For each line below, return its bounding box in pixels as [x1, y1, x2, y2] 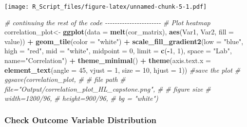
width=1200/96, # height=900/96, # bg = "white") [4, 93, 158, 103]
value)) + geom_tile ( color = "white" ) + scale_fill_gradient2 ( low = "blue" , [4, 36, 244, 46]
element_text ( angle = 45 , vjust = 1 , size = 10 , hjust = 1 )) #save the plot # [4, 64, 241, 75]
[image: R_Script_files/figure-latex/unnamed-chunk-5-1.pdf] [4, 3, 207, 10]
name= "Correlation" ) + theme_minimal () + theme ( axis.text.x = [4, 55, 211, 65]
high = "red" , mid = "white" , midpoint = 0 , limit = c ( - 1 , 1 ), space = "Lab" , [4, 46, 232, 56]
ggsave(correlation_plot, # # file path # [4, 74, 126, 84]
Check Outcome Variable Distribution [4, 113, 157, 126]
